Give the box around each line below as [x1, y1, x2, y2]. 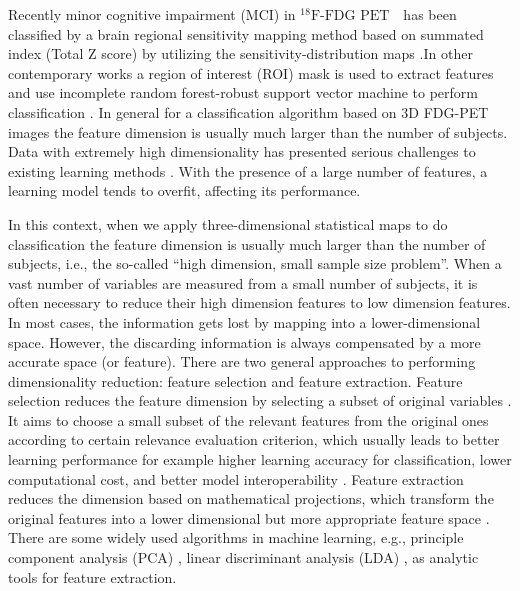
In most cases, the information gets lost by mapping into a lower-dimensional [8, 311, 481, 332]
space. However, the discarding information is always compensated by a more [8, 331, 481, 352]
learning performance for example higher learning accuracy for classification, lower [8, 449, 512, 470]
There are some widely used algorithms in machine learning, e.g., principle [8, 527, 464, 548]
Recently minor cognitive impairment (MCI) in [8, 4, 296, 24]
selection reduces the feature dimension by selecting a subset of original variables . [8, 390, 512, 411]
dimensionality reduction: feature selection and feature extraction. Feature [8, 370, 463, 391]
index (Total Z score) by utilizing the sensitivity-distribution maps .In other [8, 43, 473, 64]
